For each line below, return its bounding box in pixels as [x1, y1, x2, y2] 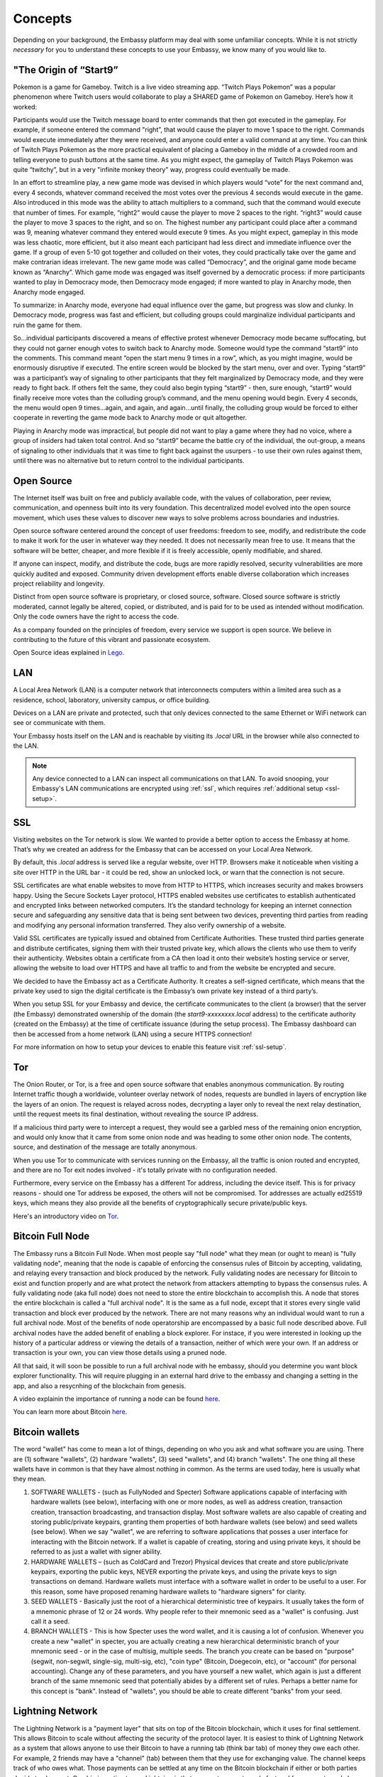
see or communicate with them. [13, 719, 106, 727]
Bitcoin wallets [13, 1426, 80, 1439]
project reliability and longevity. [13, 579, 105, 588]
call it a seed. [30, 1617, 70, 1626]
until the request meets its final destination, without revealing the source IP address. [13, 1110, 259, 1119]
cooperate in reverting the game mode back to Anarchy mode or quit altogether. [13, 413, 248, 422]
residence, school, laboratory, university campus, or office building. [13, 695, 211, 704]
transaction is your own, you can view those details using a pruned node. [13, 1348, 227, 1357]
